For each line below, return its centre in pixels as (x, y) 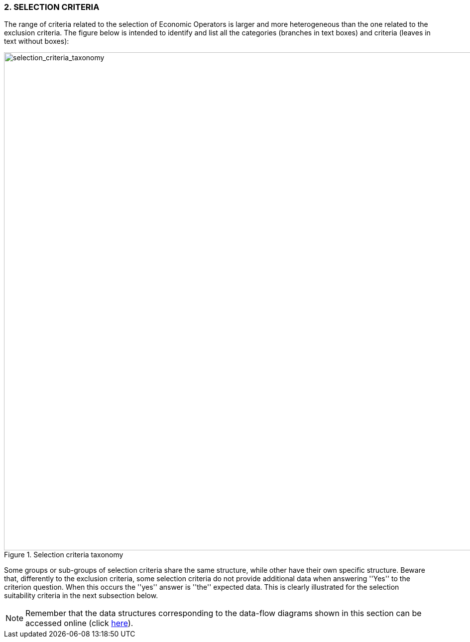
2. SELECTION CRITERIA (52, 7)
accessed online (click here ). (79, 623)
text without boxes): (37, 41)
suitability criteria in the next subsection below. (81, 596)
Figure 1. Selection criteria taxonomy (64, 555)
